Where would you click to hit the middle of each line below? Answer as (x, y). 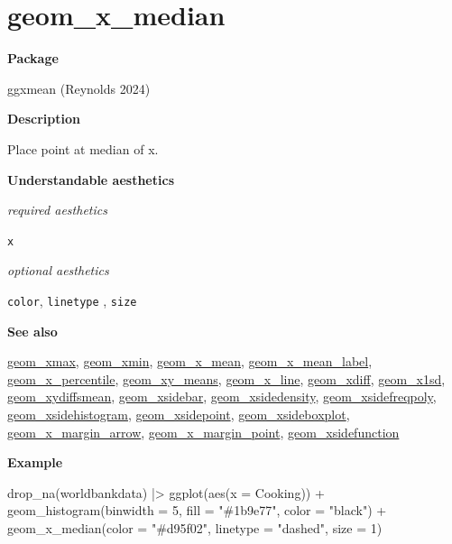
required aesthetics (57, 210)
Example (35, 462)
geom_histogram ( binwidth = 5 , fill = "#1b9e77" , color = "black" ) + (197, 510)
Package (33, 58)
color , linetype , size (72, 300)
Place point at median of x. (83, 148)
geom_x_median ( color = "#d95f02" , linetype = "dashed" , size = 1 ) (195, 527)
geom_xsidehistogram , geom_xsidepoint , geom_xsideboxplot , (179, 414)
